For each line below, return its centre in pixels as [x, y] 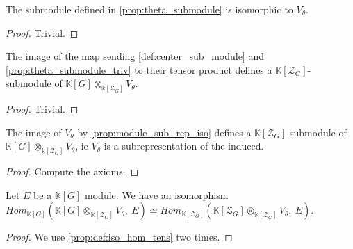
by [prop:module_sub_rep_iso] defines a [164, 132]
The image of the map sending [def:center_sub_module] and [135, 56]
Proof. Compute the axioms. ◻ [72, 171]
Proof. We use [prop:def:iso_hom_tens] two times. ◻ [119, 237]
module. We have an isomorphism [157, 194]
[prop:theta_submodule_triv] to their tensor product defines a [139, 69]
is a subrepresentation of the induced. [184, 146]
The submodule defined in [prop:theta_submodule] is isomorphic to [149, 9]
